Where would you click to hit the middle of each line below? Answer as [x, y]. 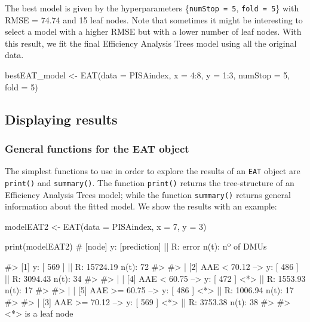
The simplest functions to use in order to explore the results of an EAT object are [153, 171]
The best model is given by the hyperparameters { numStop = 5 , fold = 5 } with [152, 8]
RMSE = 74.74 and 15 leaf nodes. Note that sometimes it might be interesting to [154, 19]
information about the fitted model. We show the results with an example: [141, 206]
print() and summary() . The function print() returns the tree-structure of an [150, 182]
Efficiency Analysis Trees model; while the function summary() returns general [148, 194]
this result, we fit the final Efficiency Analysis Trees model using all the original [151, 43]
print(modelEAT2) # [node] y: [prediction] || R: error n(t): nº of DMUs [136, 246]
